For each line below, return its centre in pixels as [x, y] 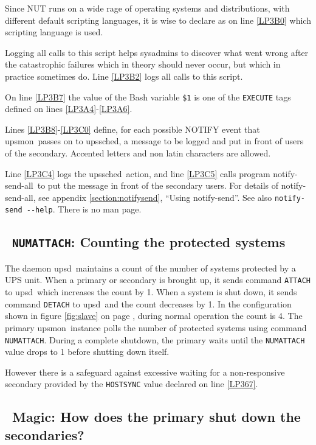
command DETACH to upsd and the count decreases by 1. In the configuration [148, 303]
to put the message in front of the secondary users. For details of [158, 185]
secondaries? [45, 434]
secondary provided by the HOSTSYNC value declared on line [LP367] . [132, 384]
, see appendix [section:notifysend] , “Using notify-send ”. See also [153, 197]
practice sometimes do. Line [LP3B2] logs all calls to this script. [124, 76]
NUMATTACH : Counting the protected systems [149, 242]
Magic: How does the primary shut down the [156, 417]
